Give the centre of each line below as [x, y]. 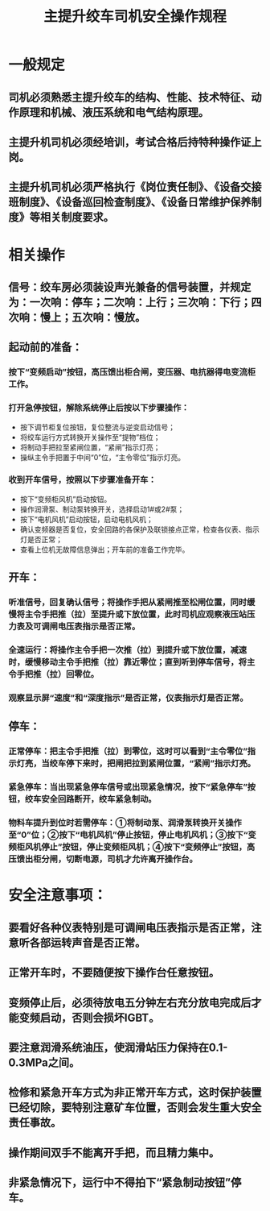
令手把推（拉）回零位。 [53, 674]
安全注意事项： [58, 896]
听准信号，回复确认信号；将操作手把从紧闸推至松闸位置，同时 [128, 603]
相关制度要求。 [77, 217]
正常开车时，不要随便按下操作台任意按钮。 [114, 973]
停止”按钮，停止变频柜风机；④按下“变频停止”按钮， [144, 847]
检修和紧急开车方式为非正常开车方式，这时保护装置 [135, 1093]
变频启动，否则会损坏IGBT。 [89, 1017]
